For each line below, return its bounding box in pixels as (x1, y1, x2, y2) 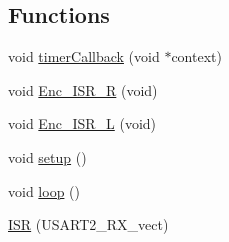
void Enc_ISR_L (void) (8, 113, 157, 134)
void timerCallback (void (8, 46, 160, 67)
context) (171, 46, 222, 67)
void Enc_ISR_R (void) (8, 79, 158, 100)
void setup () (8, 146, 87, 167)
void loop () (8, 180, 80, 201)
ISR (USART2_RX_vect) (8, 214, 169, 235)
